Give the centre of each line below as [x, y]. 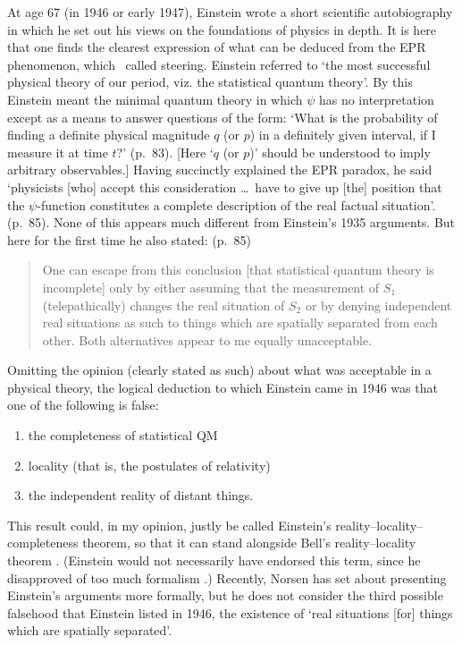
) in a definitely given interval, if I [343, 135]
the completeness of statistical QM [123, 435]
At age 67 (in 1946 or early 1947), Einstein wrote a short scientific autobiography [230, 12]
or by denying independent [378, 305]
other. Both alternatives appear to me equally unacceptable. [207, 339]
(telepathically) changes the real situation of [164, 305]
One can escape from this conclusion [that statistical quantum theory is [238, 270]
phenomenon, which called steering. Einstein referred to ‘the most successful [219, 64]
